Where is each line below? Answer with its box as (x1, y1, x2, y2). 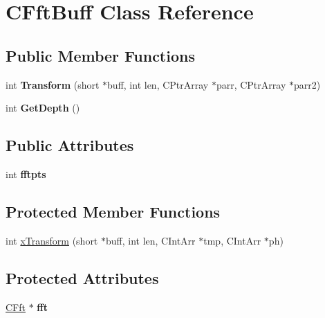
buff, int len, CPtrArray (107, 77, 209, 91)
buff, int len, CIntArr (105, 233, 196, 247)
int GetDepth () (6, 100, 80, 115)
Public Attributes (6, 134, 134, 156)
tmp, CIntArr (203, 233, 261, 247)
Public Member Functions (6, 44, 195, 66)
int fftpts (6, 166, 46, 181)
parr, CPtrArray (216, 77, 286, 91)
